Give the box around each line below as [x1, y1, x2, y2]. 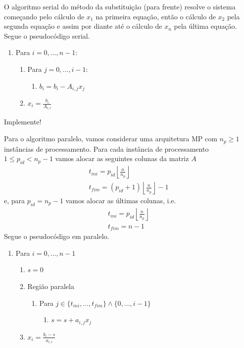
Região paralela [27, 281, 74, 291]
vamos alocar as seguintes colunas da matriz [55, 153, 189, 164]
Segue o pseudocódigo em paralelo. [4, 231, 109, 241]
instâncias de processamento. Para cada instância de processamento [4, 143, 209, 154]
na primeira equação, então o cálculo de [96, 11, 216, 21]
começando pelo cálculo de [4, 11, 85, 21]
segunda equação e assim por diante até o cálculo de [4, 21, 162, 31]
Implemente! [4, 116, 42, 127]
